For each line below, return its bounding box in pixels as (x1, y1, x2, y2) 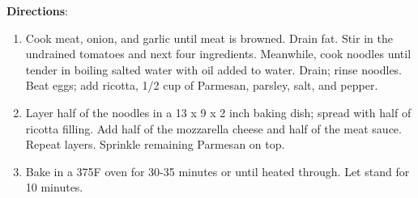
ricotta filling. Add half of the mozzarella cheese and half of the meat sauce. (25, 120, 402, 137)
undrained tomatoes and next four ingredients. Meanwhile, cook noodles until (25, 45, 412, 62)
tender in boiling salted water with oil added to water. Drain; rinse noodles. (25, 61, 403, 78)
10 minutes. (25, 179, 83, 196)
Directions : (6, 2, 68, 19)
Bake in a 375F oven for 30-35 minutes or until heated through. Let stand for (25, 162, 410, 179)
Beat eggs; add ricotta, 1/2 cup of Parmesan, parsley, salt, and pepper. (25, 77, 378, 94)
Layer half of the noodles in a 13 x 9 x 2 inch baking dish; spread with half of (25, 103, 412, 120)
